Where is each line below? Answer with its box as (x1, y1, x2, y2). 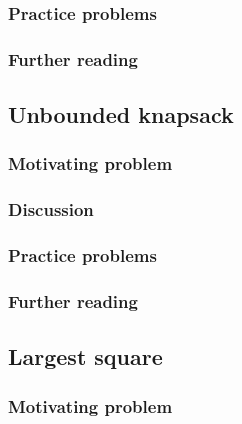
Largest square (8, 341, 163, 372)
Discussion (8, 197, 94, 222)
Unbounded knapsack (8, 99, 234, 130)
